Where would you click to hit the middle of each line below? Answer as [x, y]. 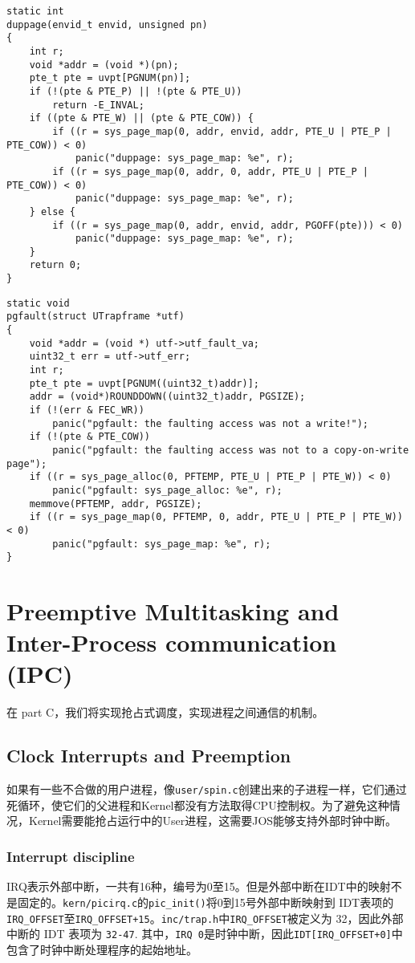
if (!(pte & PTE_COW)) [90, 437]
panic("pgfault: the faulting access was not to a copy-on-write [231, 450]
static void [38, 303]
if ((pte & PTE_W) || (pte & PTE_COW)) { [141, 118]
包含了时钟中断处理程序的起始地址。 [102, 949]
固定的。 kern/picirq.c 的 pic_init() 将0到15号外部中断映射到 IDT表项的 [205, 902]
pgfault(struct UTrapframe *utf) [96, 317]
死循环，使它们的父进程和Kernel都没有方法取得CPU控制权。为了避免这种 [198, 805]
